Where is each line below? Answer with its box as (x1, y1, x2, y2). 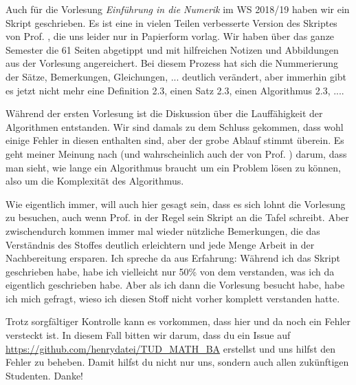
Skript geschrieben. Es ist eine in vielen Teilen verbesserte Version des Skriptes (5, 15, 337, 30)
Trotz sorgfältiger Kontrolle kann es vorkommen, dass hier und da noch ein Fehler (5, 314, 351, 329)
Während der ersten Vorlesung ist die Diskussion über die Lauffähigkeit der (5, 106, 323, 121)
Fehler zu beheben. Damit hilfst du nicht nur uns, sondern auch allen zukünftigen (5, 355, 349, 369)
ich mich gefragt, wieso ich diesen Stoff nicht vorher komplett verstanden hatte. (5, 291, 340, 305)
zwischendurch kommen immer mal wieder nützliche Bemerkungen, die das (5, 223, 320, 238)
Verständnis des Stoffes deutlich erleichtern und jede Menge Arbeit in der (5, 237, 315, 251)
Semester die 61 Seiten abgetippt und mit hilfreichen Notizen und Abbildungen (5, 42, 339, 56)
